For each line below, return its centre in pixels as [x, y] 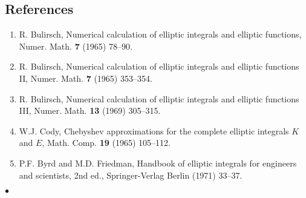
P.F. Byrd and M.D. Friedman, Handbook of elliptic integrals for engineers [158, 163]
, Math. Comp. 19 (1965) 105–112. [106, 143]
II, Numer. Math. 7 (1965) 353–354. [86, 78]
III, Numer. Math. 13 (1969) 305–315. [90, 111]
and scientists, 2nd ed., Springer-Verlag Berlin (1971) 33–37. [131, 175]
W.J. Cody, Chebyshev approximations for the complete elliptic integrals [154, 130]
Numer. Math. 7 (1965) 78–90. [76, 46]
